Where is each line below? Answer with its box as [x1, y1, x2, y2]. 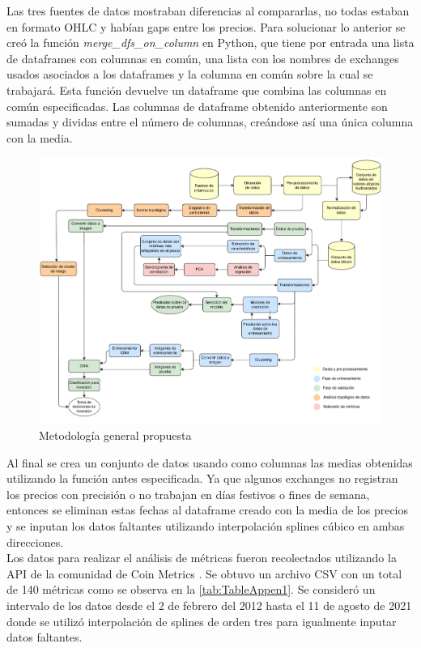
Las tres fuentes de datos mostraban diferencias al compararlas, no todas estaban [6, 2, 410, 19]
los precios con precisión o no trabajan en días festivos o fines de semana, [6, 485, 370, 502]
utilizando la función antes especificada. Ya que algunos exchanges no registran [6, 470, 398, 487]
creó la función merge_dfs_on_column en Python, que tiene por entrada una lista [6, 34, 415, 51]
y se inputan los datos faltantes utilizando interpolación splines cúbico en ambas [6, 517, 405, 534]
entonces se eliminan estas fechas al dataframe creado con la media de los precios [6, 501, 409, 518]
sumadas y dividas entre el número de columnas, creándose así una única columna [6, 113, 414, 130]
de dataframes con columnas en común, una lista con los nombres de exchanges [6, 49, 399, 66]
